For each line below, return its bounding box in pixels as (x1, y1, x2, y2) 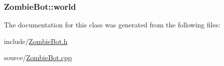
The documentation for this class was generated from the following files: (4, 20, 221, 30)
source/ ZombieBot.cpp (4, 52, 72, 63)
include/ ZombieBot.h (4, 36, 68, 46)
